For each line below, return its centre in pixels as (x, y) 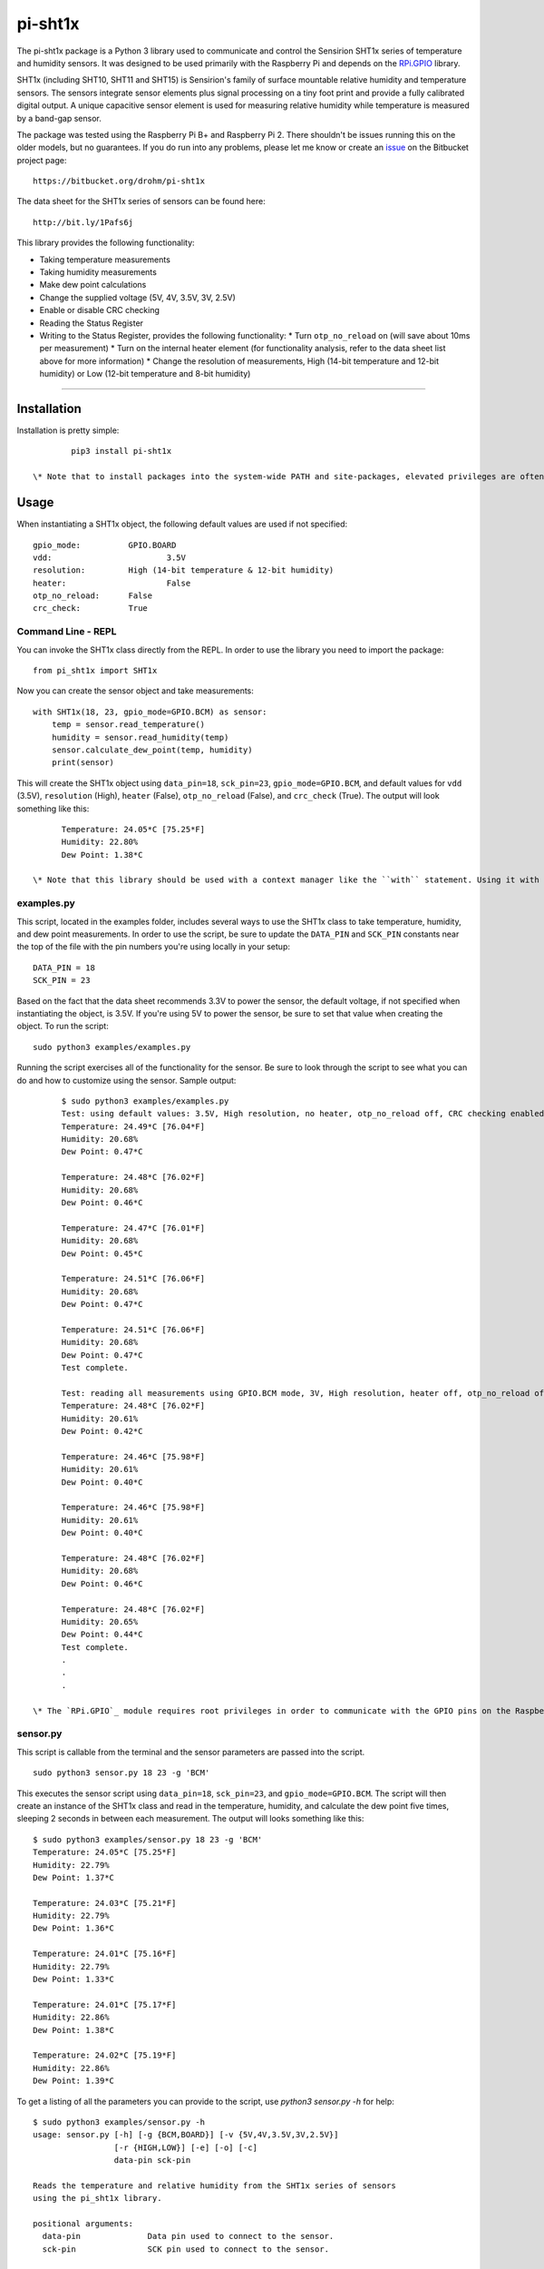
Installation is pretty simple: (68, 430)
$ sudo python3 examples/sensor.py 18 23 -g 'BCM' (148, 1839)
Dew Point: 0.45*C (102, 1253)
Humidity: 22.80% (100, 842)
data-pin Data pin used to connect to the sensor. (188, 2236)
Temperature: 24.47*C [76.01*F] (133, 1228)
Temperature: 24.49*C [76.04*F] (133, 1126)
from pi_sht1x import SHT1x (95, 670)
